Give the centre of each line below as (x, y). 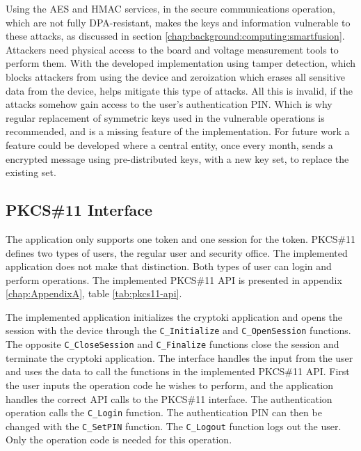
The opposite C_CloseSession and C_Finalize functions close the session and (173, 344)
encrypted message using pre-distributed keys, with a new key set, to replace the (177, 158)
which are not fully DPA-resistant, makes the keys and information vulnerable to (178, 22)
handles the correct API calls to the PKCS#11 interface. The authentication (169, 398)
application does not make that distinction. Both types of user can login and (169, 266)
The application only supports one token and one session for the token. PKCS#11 (181, 238)
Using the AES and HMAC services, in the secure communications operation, (170, 8)
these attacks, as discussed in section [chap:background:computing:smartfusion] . (175, 36)
